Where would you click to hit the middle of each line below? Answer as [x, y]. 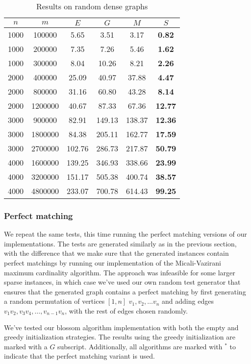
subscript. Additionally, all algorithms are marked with [140, 346]
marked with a [26, 346]
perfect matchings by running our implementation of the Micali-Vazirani [113, 263]
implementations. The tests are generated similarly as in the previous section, [120, 243]
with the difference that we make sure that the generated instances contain [116, 253]
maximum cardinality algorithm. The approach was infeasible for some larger [120, 272]
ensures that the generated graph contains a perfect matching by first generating [125, 291]
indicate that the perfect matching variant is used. [79, 356]
